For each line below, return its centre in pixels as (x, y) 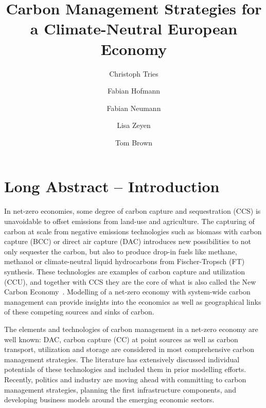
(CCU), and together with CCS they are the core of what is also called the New (130, 281)
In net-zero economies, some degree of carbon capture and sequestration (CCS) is (132, 211)
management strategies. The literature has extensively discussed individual (122, 359)
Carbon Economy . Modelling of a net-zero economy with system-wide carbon (127, 292)
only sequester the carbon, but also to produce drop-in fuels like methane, (121, 251)
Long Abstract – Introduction (112, 186)
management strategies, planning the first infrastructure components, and (120, 389)
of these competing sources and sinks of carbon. (79, 312)
